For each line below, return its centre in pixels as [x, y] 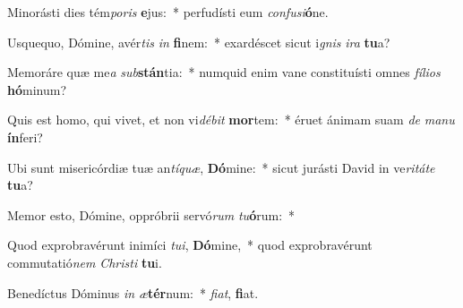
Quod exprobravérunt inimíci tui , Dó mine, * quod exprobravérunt [190, 245]
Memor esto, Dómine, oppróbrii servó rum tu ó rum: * [151, 214]
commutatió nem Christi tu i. [85, 262]
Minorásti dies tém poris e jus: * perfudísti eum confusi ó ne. [168, 12]
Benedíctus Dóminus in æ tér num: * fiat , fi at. [133, 292]
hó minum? [37, 89]
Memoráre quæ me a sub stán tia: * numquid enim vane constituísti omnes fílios [224, 72]
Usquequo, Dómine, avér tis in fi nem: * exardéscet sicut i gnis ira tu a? [199, 42]
